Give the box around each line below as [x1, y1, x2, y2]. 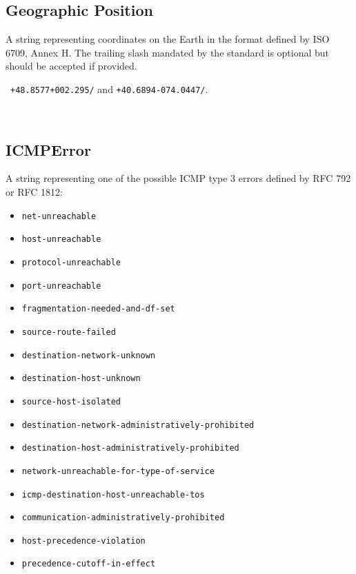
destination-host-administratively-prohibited [21, 443, 239, 453]
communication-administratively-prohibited [21, 513, 225, 523]
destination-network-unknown [21, 350, 156, 360]
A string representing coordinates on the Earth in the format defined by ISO [6, 32, 330, 46]
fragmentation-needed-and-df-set [21, 304, 175, 314]
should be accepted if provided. [6, 59, 137, 73]
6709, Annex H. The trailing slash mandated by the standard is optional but [6, 45, 330, 59]
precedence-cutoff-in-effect [21, 559, 156, 569]
